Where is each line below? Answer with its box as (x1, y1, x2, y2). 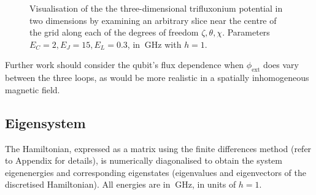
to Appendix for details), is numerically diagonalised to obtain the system (5, 154, 282, 167)
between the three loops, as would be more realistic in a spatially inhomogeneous (5, 71, 309, 84)
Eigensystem (5, 113, 86, 132)
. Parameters (222, 26, 270, 39)
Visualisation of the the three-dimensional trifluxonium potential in (29, 2, 283, 14)
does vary (263, 58, 299, 71)
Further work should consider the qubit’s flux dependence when (5, 58, 244, 71)
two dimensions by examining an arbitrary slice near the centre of (29, 13, 277, 26)
